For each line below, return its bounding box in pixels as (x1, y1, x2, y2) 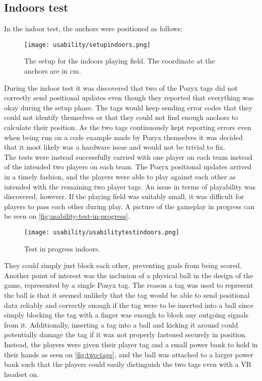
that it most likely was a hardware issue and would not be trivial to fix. (4, 142, 225, 152)
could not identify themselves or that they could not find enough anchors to (4, 112, 238, 122)
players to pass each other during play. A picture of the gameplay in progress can (4, 201, 255, 211)
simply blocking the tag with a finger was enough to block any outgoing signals (4, 309, 248, 320)
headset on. (4, 368, 39, 379)
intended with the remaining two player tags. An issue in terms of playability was (4, 181, 256, 192)
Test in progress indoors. (24, 243, 100, 253)
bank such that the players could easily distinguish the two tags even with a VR (4, 359, 252, 369)
